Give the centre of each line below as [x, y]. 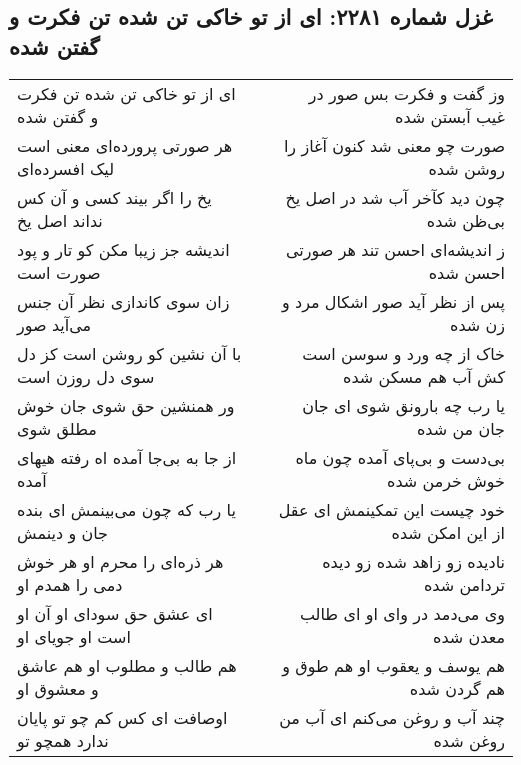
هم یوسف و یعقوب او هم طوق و [393, 665]
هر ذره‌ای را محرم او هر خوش [120, 561]
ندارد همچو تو [63, 740]
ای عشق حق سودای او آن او [115, 613]
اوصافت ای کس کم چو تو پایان [122, 717]
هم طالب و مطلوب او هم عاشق [127, 665]
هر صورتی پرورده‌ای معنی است [125, 145]
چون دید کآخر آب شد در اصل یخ [395, 197]
